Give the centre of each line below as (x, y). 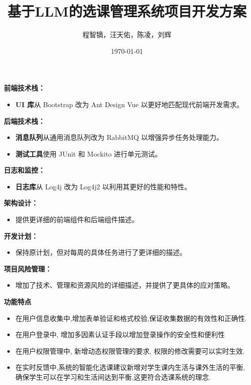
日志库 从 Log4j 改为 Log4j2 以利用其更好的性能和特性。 (103, 186)
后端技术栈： (24, 121)
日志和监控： (24, 170)
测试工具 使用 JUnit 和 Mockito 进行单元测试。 (89, 153)
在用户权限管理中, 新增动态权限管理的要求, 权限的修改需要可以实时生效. (130, 351)
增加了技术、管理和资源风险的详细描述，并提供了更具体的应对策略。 (125, 285)
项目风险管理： (28, 268)
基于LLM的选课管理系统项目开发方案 (127, 11)
